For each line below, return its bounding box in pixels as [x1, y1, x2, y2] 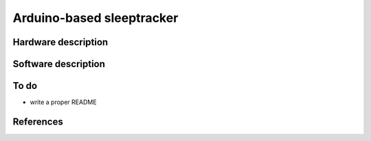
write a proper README [30, 98, 97, 106]
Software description [12, 58, 106, 70]
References [12, 116, 63, 127]
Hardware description [12, 36, 109, 48]
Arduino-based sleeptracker [12, 10, 179, 25]
